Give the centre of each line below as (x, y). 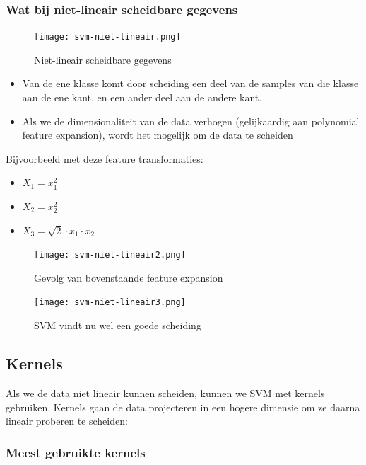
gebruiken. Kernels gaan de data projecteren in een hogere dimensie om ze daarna (183, 407)
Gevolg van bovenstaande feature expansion (129, 277)
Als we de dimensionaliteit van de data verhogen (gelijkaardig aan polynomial (191, 121)
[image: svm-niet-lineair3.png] (110, 303)
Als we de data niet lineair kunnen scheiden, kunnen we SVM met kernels (165, 392)
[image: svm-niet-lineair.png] (107, 37)
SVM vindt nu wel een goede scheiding (118, 325)
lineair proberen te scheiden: (67, 421)
